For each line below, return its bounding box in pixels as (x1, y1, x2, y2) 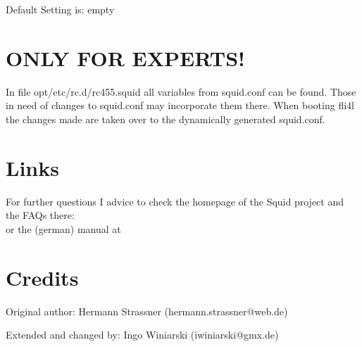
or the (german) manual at (6, 221, 121, 236)
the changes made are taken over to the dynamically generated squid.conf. (6, 111, 325, 126)
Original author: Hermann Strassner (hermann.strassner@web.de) (6, 303, 288, 318)
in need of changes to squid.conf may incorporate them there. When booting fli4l (6, 98, 354, 113)
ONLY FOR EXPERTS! (6, 43, 245, 72)
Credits (6, 263, 79, 291)
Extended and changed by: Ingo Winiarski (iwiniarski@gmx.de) (6, 327, 279, 342)
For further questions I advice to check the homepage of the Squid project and (6, 194, 344, 208)
